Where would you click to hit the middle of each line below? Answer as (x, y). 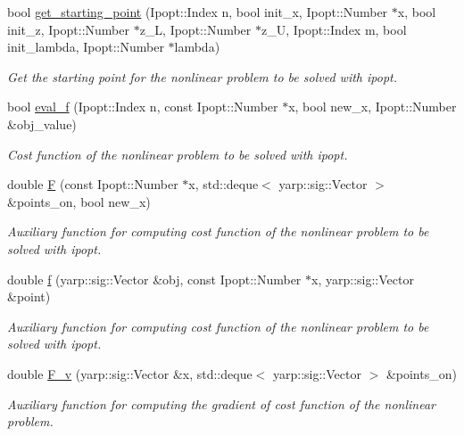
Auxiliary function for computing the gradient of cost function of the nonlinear (221, 403)
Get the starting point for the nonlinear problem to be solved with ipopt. (202, 76)
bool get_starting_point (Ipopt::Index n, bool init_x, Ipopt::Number (198, 12)
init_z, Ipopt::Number (68, 29)
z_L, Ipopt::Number (195, 29)
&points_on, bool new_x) (79, 201)
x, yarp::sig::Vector (363, 279)
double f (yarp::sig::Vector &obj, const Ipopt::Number (154, 279)
